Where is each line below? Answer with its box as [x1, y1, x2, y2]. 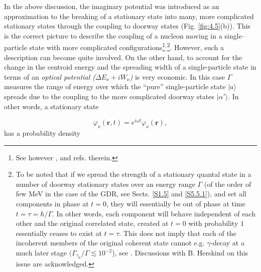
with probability [188, 218, 238, 228]
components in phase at [16, 198, 89, 209]
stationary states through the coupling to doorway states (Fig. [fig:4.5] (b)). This [4, 21, 250, 31]
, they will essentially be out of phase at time [106, 198, 245, 209]
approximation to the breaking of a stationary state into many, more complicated [4, 11, 254, 21]
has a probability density [4, 128, 80, 138]
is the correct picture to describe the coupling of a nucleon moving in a [4, 30, 222, 41]
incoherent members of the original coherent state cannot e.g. [16, 237, 205, 248]
